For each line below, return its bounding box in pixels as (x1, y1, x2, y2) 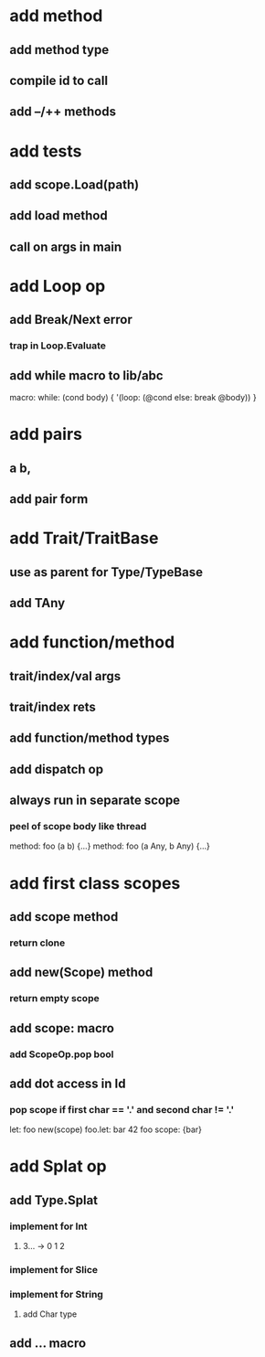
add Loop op (9, 275, 106, 296)
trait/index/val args (9, 668, 122, 684)
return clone (9, 936, 66, 949)
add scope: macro (9, 1020, 115, 1036)
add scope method (9, 909, 119, 924)
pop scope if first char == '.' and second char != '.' (9, 1103, 235, 1116)
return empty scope (9, 992, 100, 1005)
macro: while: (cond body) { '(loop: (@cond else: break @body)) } (9, 392, 258, 403)
